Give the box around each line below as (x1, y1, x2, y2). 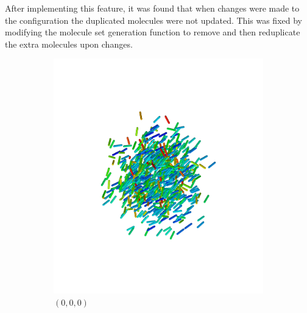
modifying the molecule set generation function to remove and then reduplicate (5, 26, 300, 38)
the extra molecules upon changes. (5, 37, 133, 50)
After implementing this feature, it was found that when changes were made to (5, 2, 300, 14)
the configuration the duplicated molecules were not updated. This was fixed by (5, 13, 302, 26)
